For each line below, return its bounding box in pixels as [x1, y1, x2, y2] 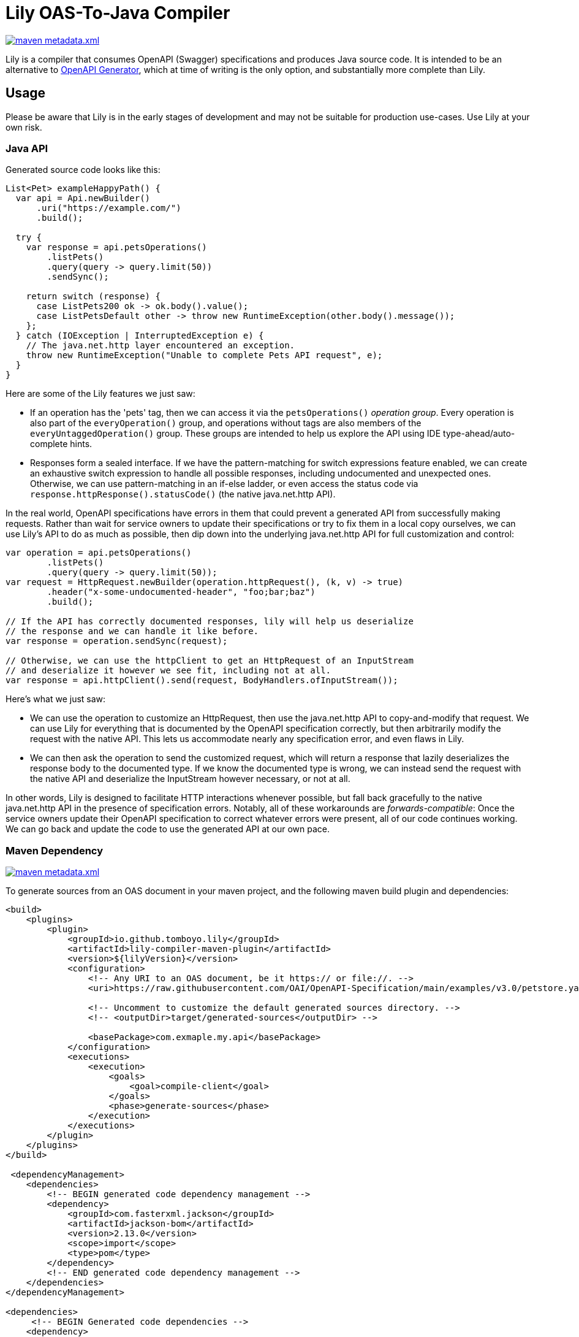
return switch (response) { [26, 291, 161, 302]
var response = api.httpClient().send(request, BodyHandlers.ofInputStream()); [6, 675, 398, 686]
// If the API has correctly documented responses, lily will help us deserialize [6, 616, 414, 627]
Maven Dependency [6, 844, 104, 857]
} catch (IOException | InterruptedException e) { [15, 331, 264, 341]
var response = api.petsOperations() [26, 242, 207, 253]
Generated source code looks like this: [6, 164, 161, 175]
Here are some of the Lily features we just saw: [6, 388, 195, 399]
